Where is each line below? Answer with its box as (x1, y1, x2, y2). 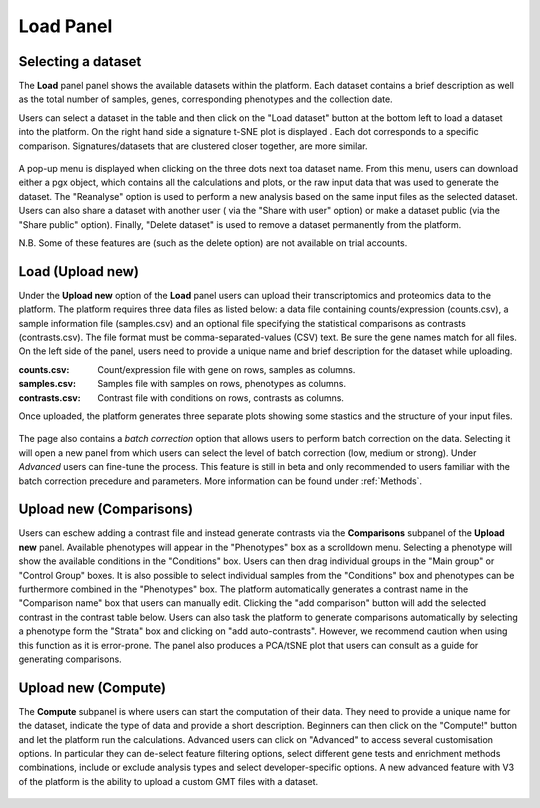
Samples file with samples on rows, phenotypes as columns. (97, 378, 347, 390)
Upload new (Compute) (18, 679, 167, 696)
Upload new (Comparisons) (18, 501, 194, 518)
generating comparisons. (18, 653, 122, 665)
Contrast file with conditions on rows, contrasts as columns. (97, 391, 345, 404)
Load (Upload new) (18, 263, 140, 280)
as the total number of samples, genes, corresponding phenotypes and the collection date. (18, 93, 394, 105)
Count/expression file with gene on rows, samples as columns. (97, 363, 356, 375)
